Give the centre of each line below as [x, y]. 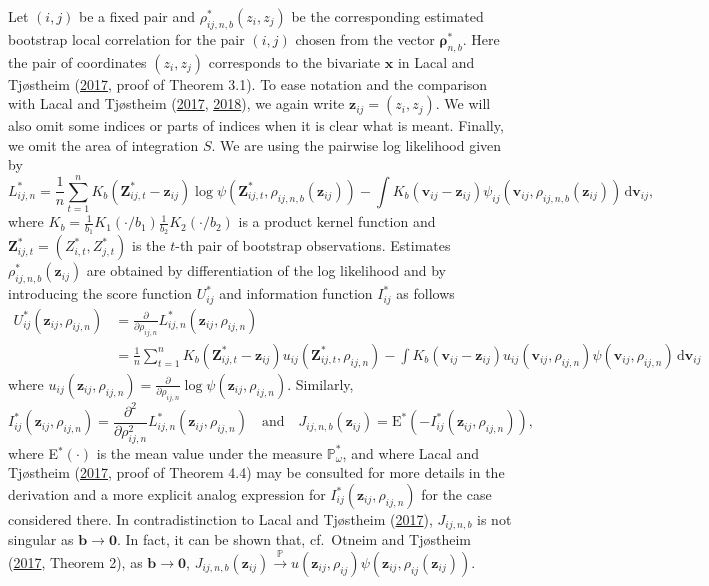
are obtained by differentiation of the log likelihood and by [266, 270]
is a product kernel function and [337, 221]
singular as [41, 539]
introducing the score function [100, 293]
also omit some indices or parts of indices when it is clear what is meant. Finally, [256, 125]
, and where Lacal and [410, 452]
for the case [456, 494]
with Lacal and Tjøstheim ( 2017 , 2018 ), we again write [176, 103]
